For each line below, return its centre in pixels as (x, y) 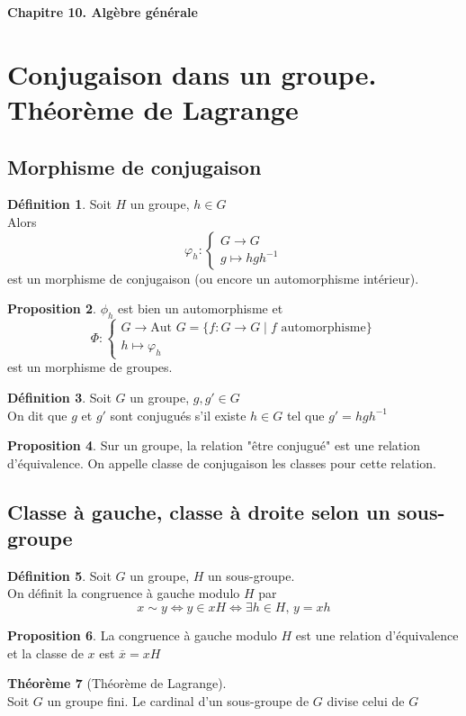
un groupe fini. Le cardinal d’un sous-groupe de (178, 700)
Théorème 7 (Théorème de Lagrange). (117, 683)
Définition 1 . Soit (59, 204)
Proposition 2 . (52, 308)
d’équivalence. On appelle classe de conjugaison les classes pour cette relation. (222, 462)
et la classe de (45, 653)
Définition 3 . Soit (59, 397)
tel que (305, 415)
